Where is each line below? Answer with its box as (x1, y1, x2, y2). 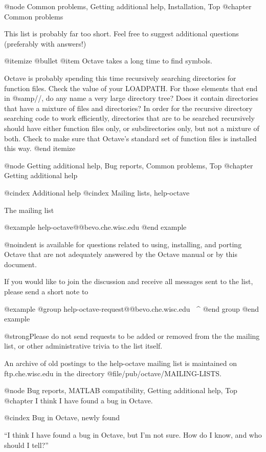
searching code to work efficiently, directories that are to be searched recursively (4, 113, 255, 123)
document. (4, 259, 37, 269)
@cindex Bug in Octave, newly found (4, 412, 120, 423)
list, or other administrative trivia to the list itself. (4, 340, 163, 351)
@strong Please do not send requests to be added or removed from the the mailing (4, 330, 260, 341)
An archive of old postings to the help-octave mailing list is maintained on (4, 358, 237, 369)
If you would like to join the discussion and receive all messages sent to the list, (4, 276, 253, 287)
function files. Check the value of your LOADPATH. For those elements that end (4, 82, 258, 93)
